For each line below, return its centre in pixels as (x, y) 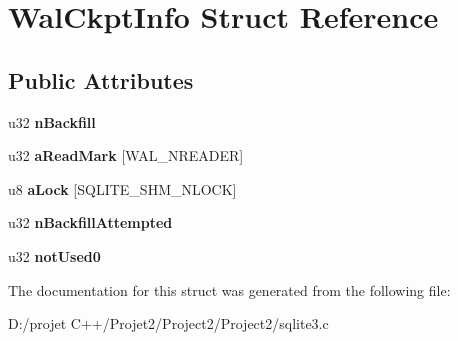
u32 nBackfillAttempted (90, 222)
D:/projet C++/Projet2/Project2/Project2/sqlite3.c (168, 323)
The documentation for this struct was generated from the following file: (229, 289)
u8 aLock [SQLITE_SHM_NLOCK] (122, 188)
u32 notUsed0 (54, 255)
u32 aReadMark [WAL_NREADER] (126, 155)
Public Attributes (101, 79)
